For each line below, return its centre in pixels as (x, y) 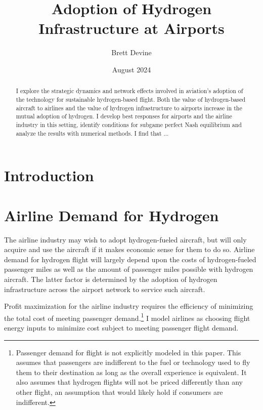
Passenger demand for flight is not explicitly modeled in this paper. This (128, 352)
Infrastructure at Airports (131, 28)
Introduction (49, 175)
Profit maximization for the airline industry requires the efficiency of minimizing (129, 306)
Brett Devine (131, 52)
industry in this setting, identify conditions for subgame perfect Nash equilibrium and (129, 124)
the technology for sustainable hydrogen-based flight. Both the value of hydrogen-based (131, 99)
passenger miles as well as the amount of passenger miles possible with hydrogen (129, 269)
